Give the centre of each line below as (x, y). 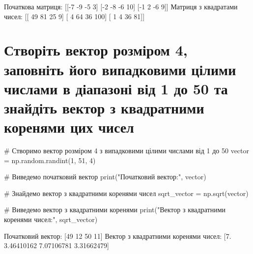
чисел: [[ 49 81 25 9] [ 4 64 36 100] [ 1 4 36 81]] (74, 16)
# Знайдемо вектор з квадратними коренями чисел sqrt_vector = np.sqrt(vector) (126, 193)
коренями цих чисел (69, 127)
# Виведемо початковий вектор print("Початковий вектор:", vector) (105, 177)
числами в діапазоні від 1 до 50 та (116, 88)
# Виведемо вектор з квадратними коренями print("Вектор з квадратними (115, 210)
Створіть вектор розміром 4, (96, 50)
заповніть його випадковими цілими (120, 69)
